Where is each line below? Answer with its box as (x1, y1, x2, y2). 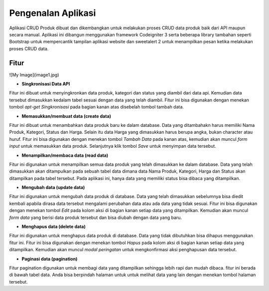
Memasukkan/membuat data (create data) (21, 113, 112, 119)
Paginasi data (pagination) (21, 256, 78, 262)
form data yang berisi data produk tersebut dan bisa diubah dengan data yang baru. (9, 214, 182, 220)
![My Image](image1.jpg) (9, 72, 59, 78)
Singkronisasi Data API (21, 81, 70, 87)
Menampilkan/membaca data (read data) (21, 152, 109, 158)
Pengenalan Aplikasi (9, 7, 96, 18)
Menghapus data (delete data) (21, 224, 86, 230)
